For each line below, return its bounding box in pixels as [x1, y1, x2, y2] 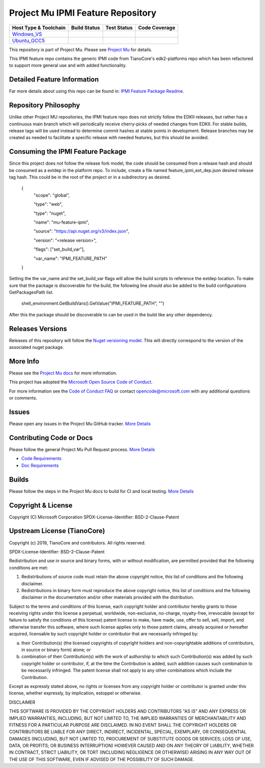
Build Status [71, 24, 100, 31]
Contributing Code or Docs [9, 433, 93, 442]
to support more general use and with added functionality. [9, 62, 127, 68]
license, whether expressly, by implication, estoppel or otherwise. [9, 690, 142, 696]
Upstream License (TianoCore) [9, 527, 106, 535]
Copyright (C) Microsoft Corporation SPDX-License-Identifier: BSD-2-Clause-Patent [9, 514, 179, 520]
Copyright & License [9, 501, 73, 510]
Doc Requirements [21, 462, 59, 468]
